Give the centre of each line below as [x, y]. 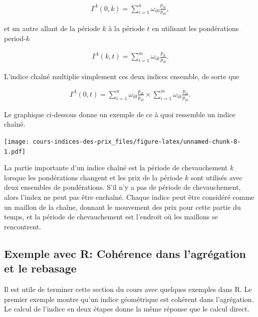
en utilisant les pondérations [195, 28]
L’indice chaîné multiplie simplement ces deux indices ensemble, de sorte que [122, 76]
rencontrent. [23, 226]
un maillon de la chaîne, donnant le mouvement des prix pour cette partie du [122, 207]
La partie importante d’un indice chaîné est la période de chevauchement [116, 168]
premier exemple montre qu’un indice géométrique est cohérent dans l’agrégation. [129, 299]
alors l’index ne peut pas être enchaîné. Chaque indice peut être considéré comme [129, 197]
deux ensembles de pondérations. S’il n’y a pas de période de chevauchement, [122, 187]
